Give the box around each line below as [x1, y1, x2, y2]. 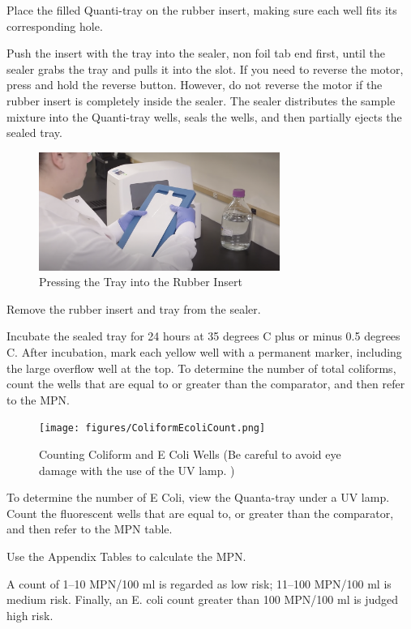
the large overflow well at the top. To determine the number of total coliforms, [6, 359, 396, 376]
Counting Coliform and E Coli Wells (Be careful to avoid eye [39, 446, 341, 463]
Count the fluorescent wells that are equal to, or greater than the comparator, [6, 504, 394, 521]
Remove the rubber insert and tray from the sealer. [6, 300, 261, 317]
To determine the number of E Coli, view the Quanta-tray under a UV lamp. [6, 489, 390, 506]
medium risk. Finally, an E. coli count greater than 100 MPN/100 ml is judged [6, 591, 399, 608]
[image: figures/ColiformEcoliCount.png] [39, 422, 266, 434]
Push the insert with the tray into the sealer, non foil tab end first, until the [6, 45, 385, 62]
